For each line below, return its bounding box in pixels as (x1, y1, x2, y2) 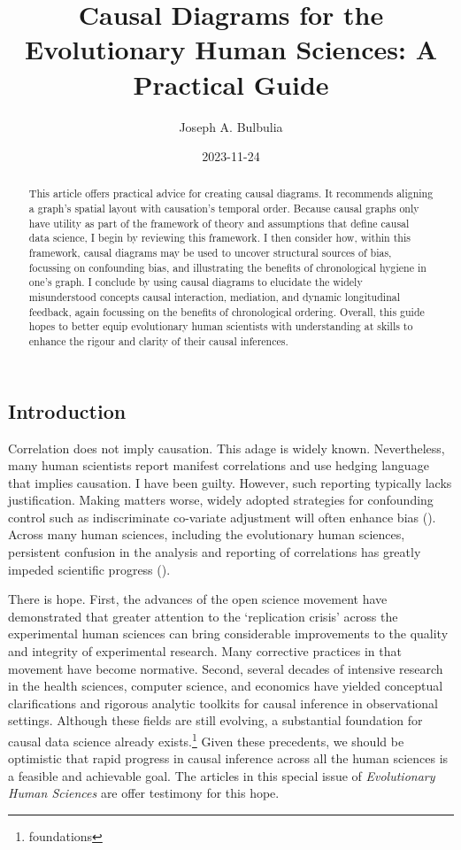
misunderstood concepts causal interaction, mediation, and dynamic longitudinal (28, 290, 400, 305)
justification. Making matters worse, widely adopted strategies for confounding (8, 491, 434, 509)
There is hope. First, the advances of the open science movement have (8, 590, 388, 608)
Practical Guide (133, 66, 329, 102)
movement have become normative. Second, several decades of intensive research (8, 659, 443, 677)
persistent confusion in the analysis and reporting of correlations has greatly (8, 543, 421, 561)
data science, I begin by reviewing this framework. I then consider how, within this (28, 230, 411, 245)
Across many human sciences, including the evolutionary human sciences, (8, 525, 405, 544)
